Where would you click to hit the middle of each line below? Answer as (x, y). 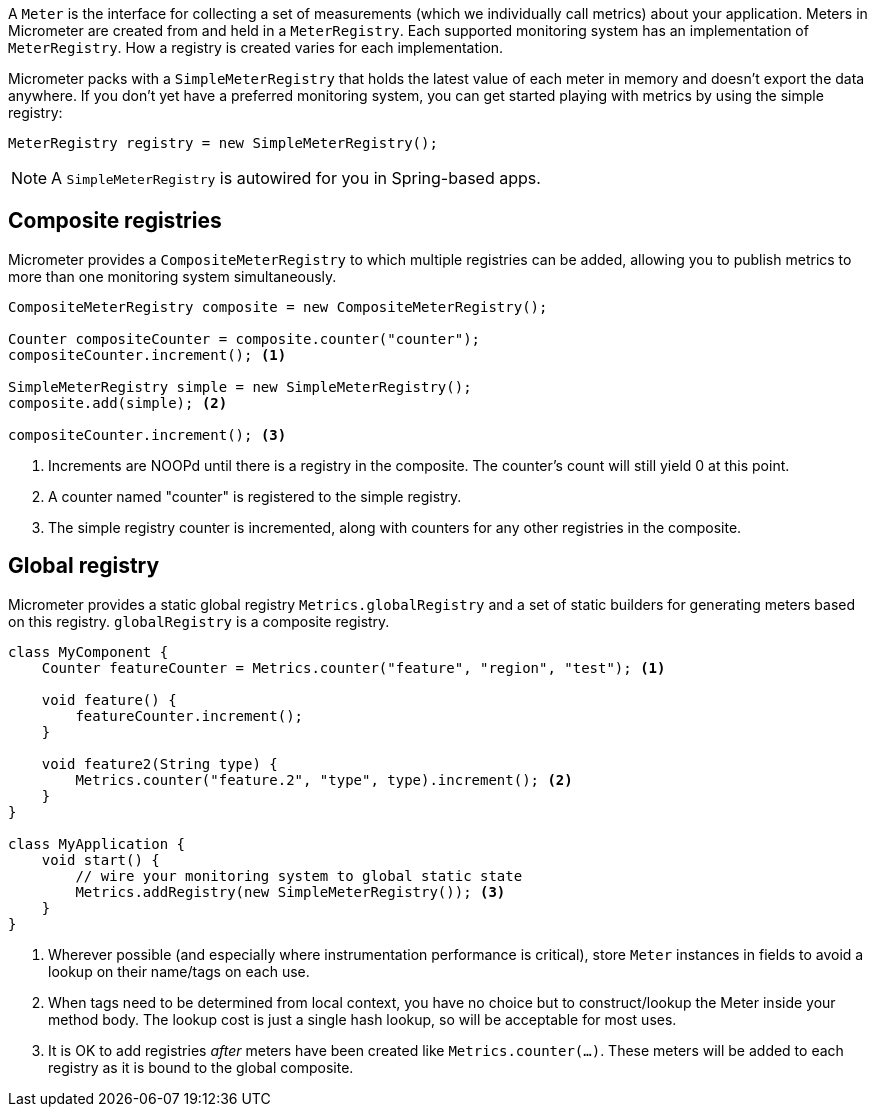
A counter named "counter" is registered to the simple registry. (255, 496)
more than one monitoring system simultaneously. (172, 276)
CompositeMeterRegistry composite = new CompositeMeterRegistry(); (278, 306)
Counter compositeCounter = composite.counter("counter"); (244, 338)
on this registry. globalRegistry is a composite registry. (199, 621)
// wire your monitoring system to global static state (299, 875)
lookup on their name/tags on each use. (179, 971)
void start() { (100, 859)
